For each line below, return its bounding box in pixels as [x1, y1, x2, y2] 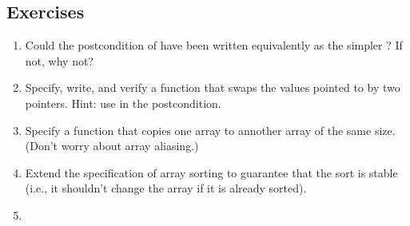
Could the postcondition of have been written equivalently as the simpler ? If [25, 37, 403, 54]
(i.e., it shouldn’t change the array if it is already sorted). [25, 180, 307, 196]
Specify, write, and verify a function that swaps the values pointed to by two [25, 79, 400, 96]
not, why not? [25, 52, 94, 69]
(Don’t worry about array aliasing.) [25, 137, 199, 154]
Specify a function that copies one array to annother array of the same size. [25, 121, 396, 138]
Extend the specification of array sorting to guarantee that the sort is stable [25, 164, 398, 180]
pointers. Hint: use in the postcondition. [25, 94, 221, 111]
